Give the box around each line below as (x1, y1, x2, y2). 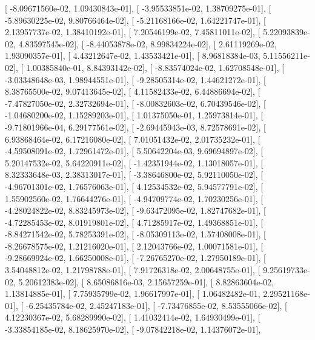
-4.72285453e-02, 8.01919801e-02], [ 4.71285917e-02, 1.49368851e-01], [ (5, 216, 264, 228)
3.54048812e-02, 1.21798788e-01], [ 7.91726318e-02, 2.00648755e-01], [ (5, 263, 260, 276)
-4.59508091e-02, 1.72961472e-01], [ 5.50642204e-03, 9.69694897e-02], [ (5, 144, 264, 157)
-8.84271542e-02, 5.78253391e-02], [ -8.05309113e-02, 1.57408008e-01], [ (5, 228, 266, 240)
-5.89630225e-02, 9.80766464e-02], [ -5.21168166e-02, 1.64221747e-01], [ (5, 13, 266, 26)
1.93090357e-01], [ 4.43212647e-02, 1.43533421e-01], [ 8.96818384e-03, (5, 49, 260, 62)
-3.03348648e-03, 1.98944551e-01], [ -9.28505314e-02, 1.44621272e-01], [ (5, 73, 266, 86)
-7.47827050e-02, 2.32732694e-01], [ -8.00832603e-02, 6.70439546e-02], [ (5, 97, 266, 109)
